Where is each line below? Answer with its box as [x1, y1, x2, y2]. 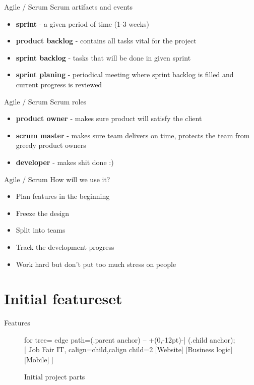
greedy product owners [16, 140, 86, 150]
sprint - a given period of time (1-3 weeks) [16, 18, 149, 29]
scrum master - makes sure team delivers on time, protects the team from [16, 130, 250, 140]
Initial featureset [4, 288, 122, 309]
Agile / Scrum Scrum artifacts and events [4, 2, 133, 12]
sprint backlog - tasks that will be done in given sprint [16, 52, 191, 63]
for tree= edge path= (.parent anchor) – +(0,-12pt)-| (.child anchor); [24, 334, 235, 345]
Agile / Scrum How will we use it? [4, 174, 110, 184]
